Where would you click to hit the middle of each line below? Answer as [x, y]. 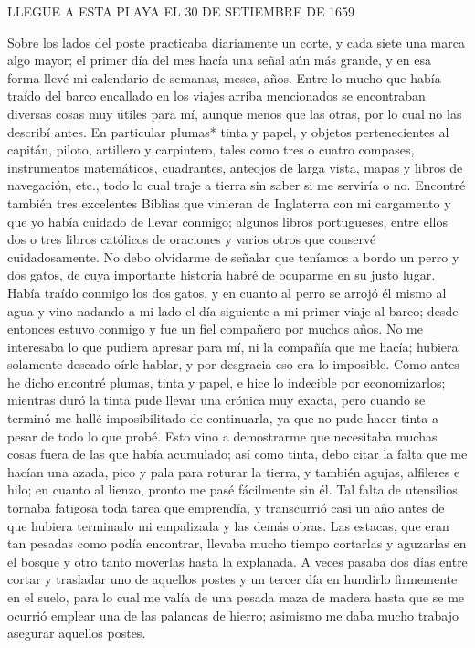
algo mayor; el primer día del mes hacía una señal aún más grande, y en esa [219, 60]
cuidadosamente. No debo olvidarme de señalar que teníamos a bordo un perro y [233, 256]
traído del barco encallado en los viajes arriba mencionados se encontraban [216, 96]
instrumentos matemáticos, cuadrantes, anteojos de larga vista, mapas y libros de [235, 167]
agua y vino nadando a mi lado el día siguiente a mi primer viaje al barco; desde [233, 310]
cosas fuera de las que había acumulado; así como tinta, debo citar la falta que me [237, 454]
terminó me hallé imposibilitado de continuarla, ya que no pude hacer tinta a [223, 418]
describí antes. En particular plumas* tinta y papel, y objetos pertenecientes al [228, 131]
